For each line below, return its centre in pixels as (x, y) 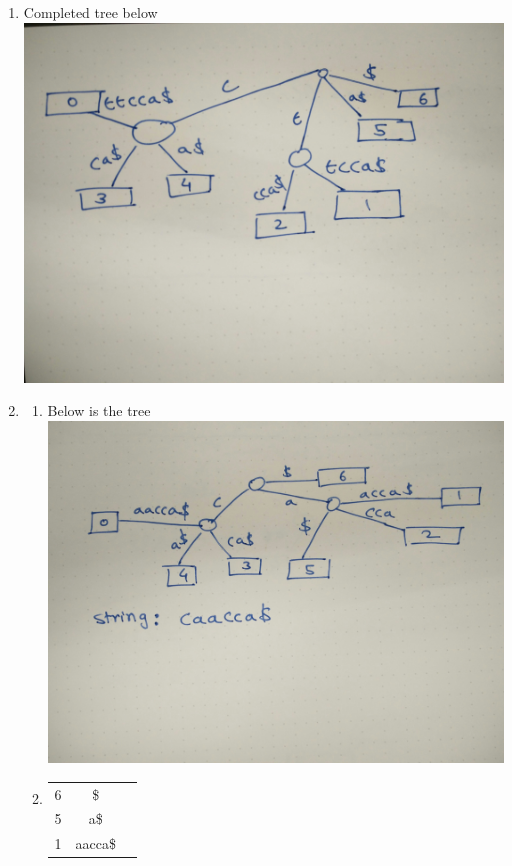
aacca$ (96, 843)
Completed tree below (90, 12)
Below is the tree (99, 410)
